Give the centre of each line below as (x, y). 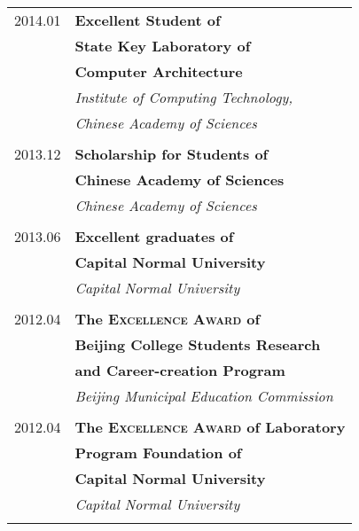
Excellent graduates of (154, 236)
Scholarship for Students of (172, 154)
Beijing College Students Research (198, 344)
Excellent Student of (148, 20)
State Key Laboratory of (163, 46)
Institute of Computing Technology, (184, 97)
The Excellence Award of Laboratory (210, 427)
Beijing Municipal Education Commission (204, 396)
